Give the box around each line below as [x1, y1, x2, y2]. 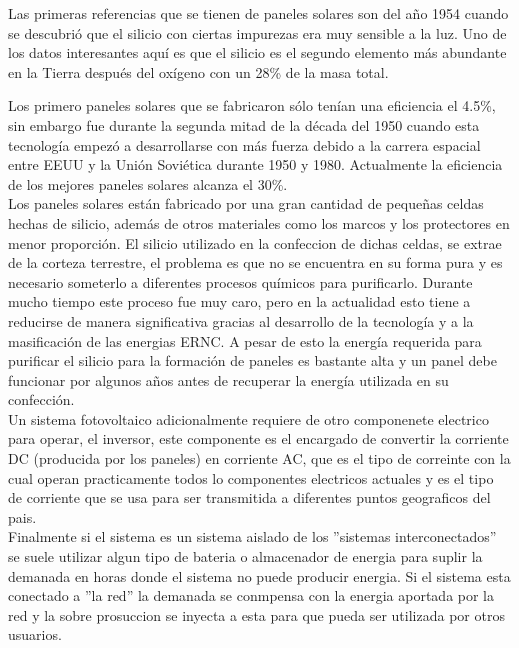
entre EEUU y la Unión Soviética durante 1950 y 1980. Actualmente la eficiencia [8, 154, 503, 175]
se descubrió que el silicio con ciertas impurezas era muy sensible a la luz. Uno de [8, 22, 507, 43]
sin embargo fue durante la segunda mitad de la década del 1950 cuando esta [8, 114, 480, 135]
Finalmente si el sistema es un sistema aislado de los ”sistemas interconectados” [8, 526, 497, 547]
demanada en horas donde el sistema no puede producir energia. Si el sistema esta [8, 565, 511, 586]
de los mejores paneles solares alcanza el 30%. [8, 173, 288, 194]
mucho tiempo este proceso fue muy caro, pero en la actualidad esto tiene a [8, 291, 471, 312]
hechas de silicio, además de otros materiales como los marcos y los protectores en [8, 212, 510, 233]
